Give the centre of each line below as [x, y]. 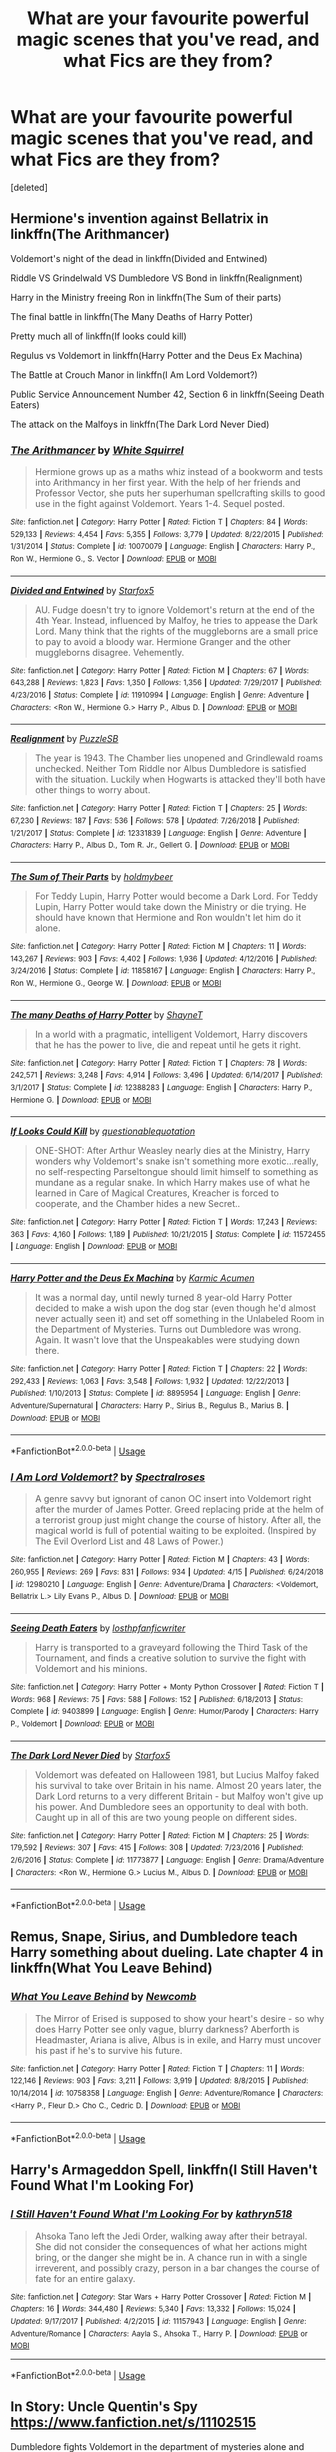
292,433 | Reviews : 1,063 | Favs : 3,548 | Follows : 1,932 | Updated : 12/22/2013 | [150, 1381]
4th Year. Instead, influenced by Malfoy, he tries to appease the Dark [176, 620]
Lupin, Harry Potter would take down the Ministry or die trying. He [170, 906]
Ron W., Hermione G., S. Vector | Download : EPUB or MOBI [113, 559]
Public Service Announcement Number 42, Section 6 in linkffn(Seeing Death [167, 394]
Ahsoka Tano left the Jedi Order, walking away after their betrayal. [171, 2236]
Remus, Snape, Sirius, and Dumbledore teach [154, 1937]
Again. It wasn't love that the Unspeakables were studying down [167, 1340]
